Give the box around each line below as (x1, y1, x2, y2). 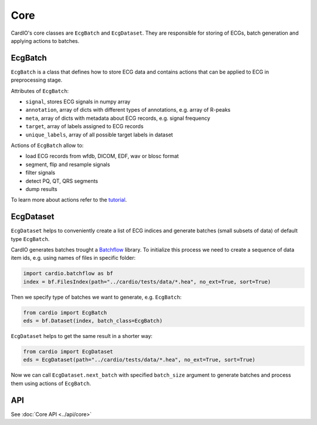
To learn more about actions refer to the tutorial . (11, 196, 127, 203)
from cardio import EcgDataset (23, 349, 114, 355)
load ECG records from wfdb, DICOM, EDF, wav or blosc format (25, 153, 179, 160)
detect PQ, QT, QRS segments (25, 177, 98, 185)
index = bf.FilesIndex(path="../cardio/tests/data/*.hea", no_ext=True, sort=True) (23, 278, 271, 285)
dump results (25, 185, 58, 192)
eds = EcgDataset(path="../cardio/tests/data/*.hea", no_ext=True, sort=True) (23, 356, 255, 363)
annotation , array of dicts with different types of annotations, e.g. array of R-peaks (25, 106, 231, 113)
